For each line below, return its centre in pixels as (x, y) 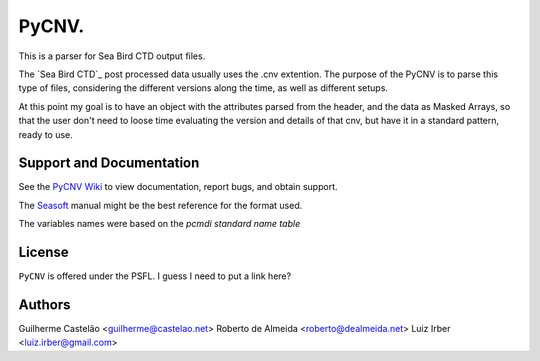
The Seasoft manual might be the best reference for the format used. (160, 205)
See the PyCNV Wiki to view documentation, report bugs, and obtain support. (178, 187)
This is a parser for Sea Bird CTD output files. (112, 56)
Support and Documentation (109, 163)
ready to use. (46, 134)
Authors (44, 304)
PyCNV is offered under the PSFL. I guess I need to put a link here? (155, 276)
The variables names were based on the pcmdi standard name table (159, 224)
